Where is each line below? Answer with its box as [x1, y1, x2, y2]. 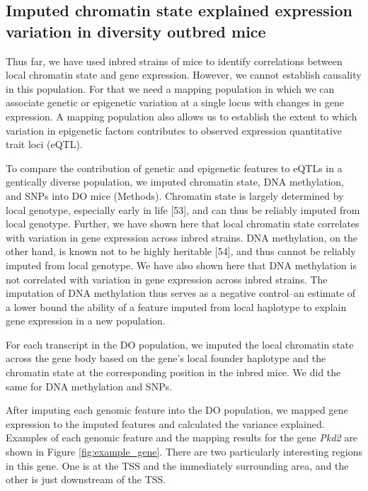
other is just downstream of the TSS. [6, 472, 166, 487]
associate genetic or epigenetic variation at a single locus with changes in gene [6, 95, 344, 110]
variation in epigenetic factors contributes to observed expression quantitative [6, 123, 343, 137]
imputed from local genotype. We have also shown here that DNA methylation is [6, 257, 357, 272]
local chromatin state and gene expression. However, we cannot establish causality [6, 67, 362, 82]
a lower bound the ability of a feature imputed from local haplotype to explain [6, 299, 347, 314]
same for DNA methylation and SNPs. [6, 378, 173, 393]
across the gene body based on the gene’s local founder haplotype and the [6, 351, 326, 366]
